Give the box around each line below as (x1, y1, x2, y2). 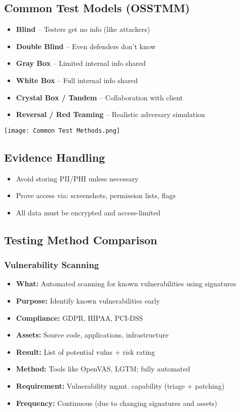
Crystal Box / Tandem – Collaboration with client (16, 92, 183, 102)
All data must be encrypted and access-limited (16, 207, 161, 217)
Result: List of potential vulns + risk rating (16, 346, 155, 357)
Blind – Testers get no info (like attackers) (16, 24, 150, 34)
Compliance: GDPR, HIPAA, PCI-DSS (16, 312, 143, 323)
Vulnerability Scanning (4, 258, 99, 271)
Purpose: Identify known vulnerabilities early (16, 295, 160, 306)
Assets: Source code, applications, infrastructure (16, 329, 169, 340)
